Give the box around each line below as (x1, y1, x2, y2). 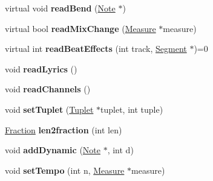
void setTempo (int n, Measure (5, 164, 125, 176)
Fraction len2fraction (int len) (5, 123, 122, 136)
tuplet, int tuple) (100, 103, 163, 115)
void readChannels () (5, 83, 91, 95)
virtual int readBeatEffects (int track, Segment (5, 42, 187, 55)
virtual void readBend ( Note (5, 2, 116, 14)
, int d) (107, 144, 134, 156)
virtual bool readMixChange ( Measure (5, 22, 156, 34)
